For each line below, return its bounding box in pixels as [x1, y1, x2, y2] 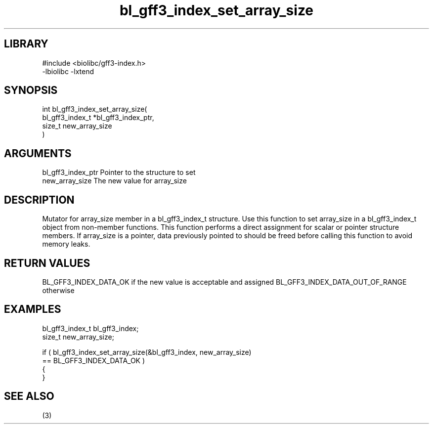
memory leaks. [42, 240, 90, 249]
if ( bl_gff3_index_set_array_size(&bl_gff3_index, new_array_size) [42, 347, 252, 356]
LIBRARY [4, 38, 48, 50]
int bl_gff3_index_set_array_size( [42, 105, 147, 114]
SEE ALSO [4, 390, 54, 403]
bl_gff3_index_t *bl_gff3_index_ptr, [42, 113, 154, 122]
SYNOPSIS [4, 84, 58, 97]
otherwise [42, 286, 75, 295]
